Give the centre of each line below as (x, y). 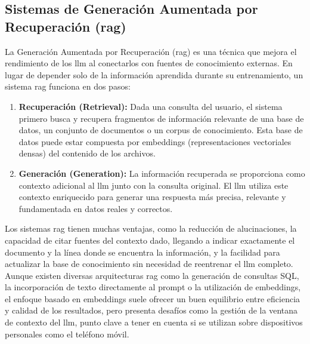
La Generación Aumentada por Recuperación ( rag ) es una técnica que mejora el (151, 51)
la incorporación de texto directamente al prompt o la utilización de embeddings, (153, 287)
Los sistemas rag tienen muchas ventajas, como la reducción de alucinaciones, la (151, 228)
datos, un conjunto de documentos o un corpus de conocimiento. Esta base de (161, 130)
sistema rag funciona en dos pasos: (68, 86)
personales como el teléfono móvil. (67, 334)
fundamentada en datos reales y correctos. (96, 208)
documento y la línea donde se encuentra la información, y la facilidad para (142, 252)
